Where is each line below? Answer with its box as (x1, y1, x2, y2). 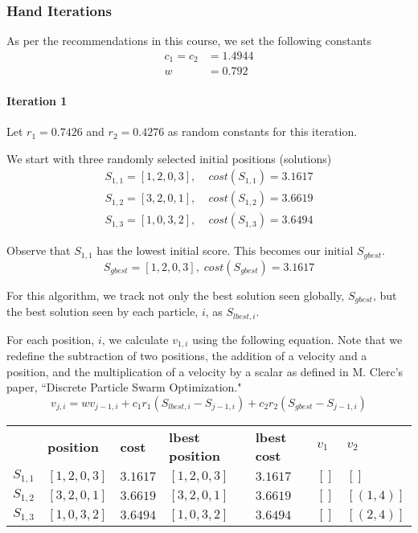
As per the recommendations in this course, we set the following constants (6, 32, 372, 49)
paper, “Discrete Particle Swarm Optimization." (6, 379, 242, 396)
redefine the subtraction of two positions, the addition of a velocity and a (6, 347, 367, 364)
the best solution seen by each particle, (6, 303, 199, 320)
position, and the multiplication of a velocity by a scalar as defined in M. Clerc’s (6, 363, 404, 379)
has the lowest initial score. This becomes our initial (96, 242, 354, 259)
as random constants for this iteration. (167, 123, 358, 140)
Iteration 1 (6, 92, 68, 109)
